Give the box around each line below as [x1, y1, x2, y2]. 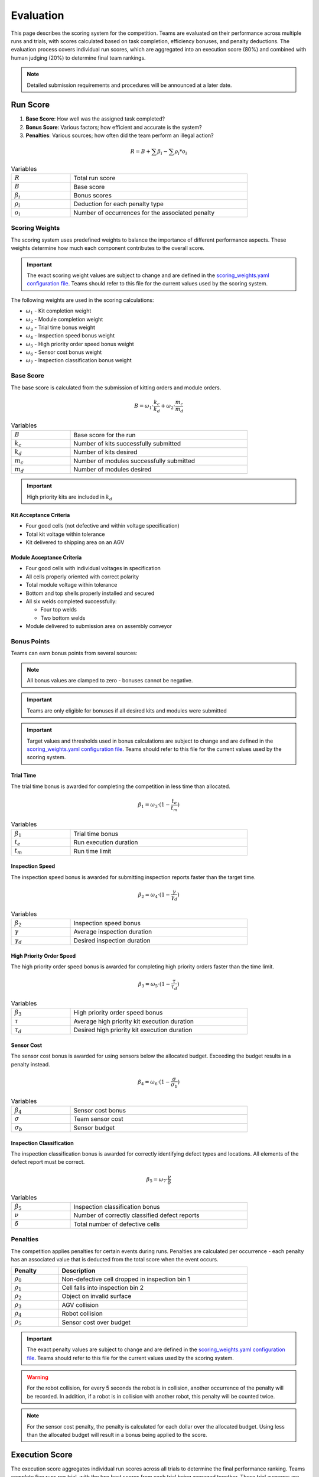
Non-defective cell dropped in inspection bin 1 [61, 1275, 190, 1283]
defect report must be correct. [11, 1159, 85, 1166]
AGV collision [61, 1300, 99, 1309]
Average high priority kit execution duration [73, 1017, 194, 1025]
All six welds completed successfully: [25, 597, 118, 605]
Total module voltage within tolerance [25, 581, 118, 588]
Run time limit [73, 847, 112, 855]
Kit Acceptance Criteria [11, 511, 70, 518]
